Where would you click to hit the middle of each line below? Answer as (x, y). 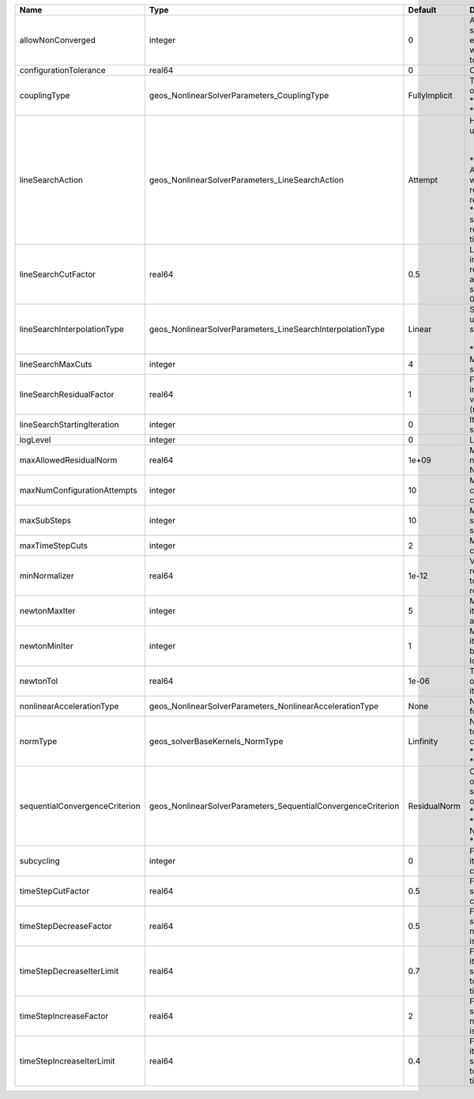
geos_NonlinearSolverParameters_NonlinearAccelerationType (264, 706)
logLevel (35, 440)
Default (422, 10)
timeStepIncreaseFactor (64, 1016)
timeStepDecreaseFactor (66, 926)
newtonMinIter (47, 646)
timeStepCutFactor (55, 891)
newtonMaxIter (47, 611)
